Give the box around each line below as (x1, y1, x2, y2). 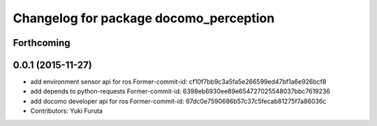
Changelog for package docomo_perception (13, 10, 275, 26)
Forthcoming (13, 37, 71, 49)
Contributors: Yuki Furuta (30, 107, 103, 115)
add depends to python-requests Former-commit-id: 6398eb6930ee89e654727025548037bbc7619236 (30, 87, 331, 95)
